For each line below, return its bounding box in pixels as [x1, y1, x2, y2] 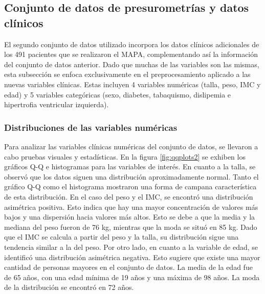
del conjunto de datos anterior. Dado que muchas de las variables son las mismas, [4, 58, 259, 69]
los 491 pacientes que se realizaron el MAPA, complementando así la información [4, 49, 258, 60]
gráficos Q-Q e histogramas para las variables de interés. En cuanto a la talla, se [4, 161, 256, 172]
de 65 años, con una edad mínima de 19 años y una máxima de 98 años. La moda [4, 271, 260, 282]
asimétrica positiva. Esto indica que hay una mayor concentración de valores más [4, 201, 258, 212]
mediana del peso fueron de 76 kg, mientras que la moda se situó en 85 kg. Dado [4, 221, 257, 232]
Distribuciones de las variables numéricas [4, 121, 178, 133]
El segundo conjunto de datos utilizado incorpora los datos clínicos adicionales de [4, 38, 259, 49]
